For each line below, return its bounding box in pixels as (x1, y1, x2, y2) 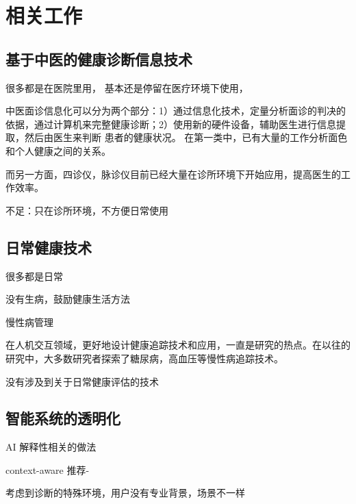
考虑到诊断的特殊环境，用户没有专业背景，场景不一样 (5, 486, 245, 500)
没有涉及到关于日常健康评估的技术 (5, 374, 159, 388)
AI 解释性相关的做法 (5, 440, 97, 454)
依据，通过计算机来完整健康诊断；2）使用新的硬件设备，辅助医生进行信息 (5, 116, 336, 131)
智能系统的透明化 (5, 407, 120, 429)
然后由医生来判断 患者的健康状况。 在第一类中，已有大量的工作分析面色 (24, 130, 348, 144)
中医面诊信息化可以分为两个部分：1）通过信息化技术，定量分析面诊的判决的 (5, 103, 346, 118)
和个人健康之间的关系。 (5, 143, 111, 157)
